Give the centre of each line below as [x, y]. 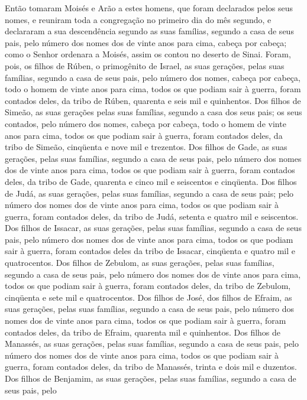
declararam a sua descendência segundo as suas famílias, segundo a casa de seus [149, 31]
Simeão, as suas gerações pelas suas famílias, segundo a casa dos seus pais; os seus [153, 112]
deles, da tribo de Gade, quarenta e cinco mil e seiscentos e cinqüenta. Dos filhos [151, 181]
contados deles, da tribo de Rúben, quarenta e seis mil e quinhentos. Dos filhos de [153, 100]
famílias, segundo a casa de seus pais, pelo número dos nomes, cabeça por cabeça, [153, 77]
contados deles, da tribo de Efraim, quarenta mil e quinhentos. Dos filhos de [143, 332]
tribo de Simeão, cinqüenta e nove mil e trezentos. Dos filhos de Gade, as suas [146, 147]
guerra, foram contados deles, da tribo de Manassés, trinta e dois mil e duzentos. [151, 367]
